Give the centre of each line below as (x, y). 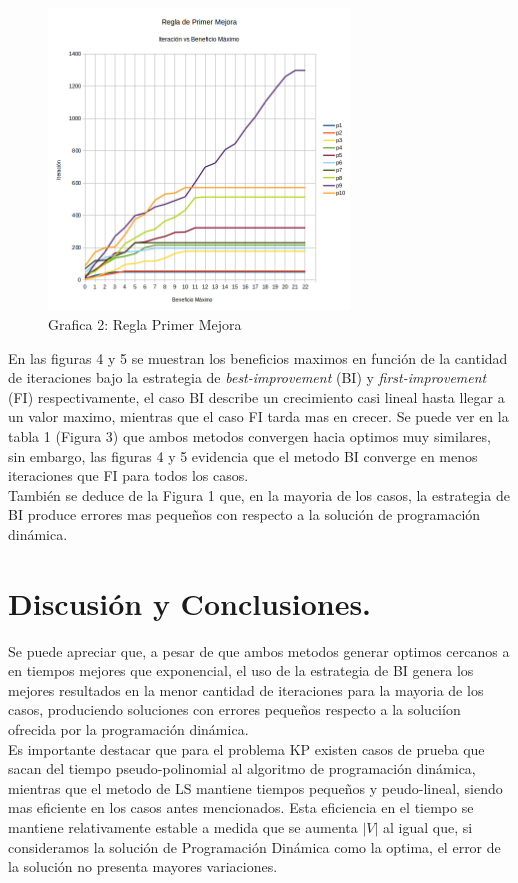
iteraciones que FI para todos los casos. (128, 475)
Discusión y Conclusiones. (190, 602)
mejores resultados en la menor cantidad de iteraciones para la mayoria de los (246, 689)
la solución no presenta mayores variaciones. (143, 866)
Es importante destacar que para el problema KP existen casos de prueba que (246, 748)
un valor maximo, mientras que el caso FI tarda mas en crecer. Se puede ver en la (258, 416)
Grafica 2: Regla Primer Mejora (145, 323)
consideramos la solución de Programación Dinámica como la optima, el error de (254, 846)
